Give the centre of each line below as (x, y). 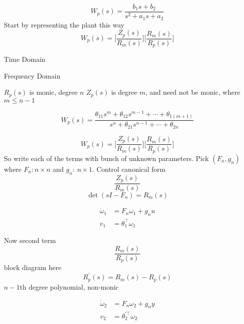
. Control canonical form (129, 169)
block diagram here (33, 267)
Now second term (30, 240)
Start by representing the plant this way (64, 24)
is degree (124, 92)
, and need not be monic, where (193, 92)
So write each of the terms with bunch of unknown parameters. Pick (107, 158)
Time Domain (25, 59)
